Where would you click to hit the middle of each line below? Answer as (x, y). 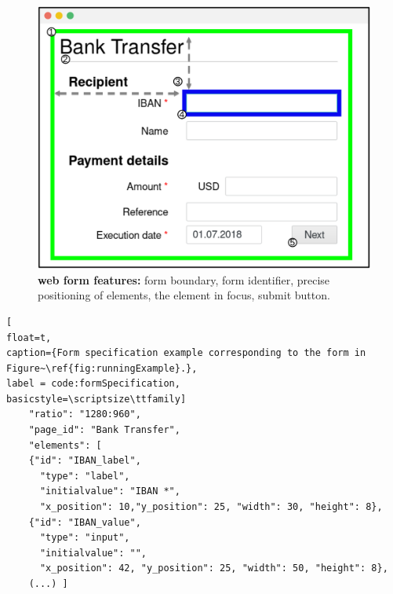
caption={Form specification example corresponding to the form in (186, 353)
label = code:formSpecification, (93, 384)
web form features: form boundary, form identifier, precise (184, 279)
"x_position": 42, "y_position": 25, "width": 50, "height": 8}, (214, 568)
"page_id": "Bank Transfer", (104, 430)
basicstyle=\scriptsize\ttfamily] (96, 399)
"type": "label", (85, 476)
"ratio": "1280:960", (85, 414)
